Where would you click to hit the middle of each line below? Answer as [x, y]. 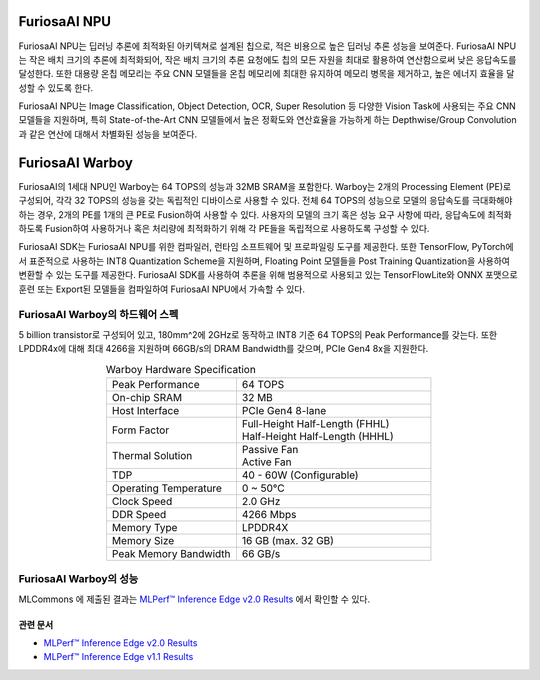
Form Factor [140, 430]
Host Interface [145, 410]
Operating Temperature [166, 488]
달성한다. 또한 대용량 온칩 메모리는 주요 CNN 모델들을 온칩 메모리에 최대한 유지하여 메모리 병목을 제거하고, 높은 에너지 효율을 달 [266, 74]
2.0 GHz [261, 501]
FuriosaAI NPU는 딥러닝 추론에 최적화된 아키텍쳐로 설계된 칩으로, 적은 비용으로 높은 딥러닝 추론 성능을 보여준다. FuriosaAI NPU [267, 46]
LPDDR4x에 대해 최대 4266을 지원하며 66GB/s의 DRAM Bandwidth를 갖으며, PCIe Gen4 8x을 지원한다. [223, 349]
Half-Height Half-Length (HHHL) [317, 436]
